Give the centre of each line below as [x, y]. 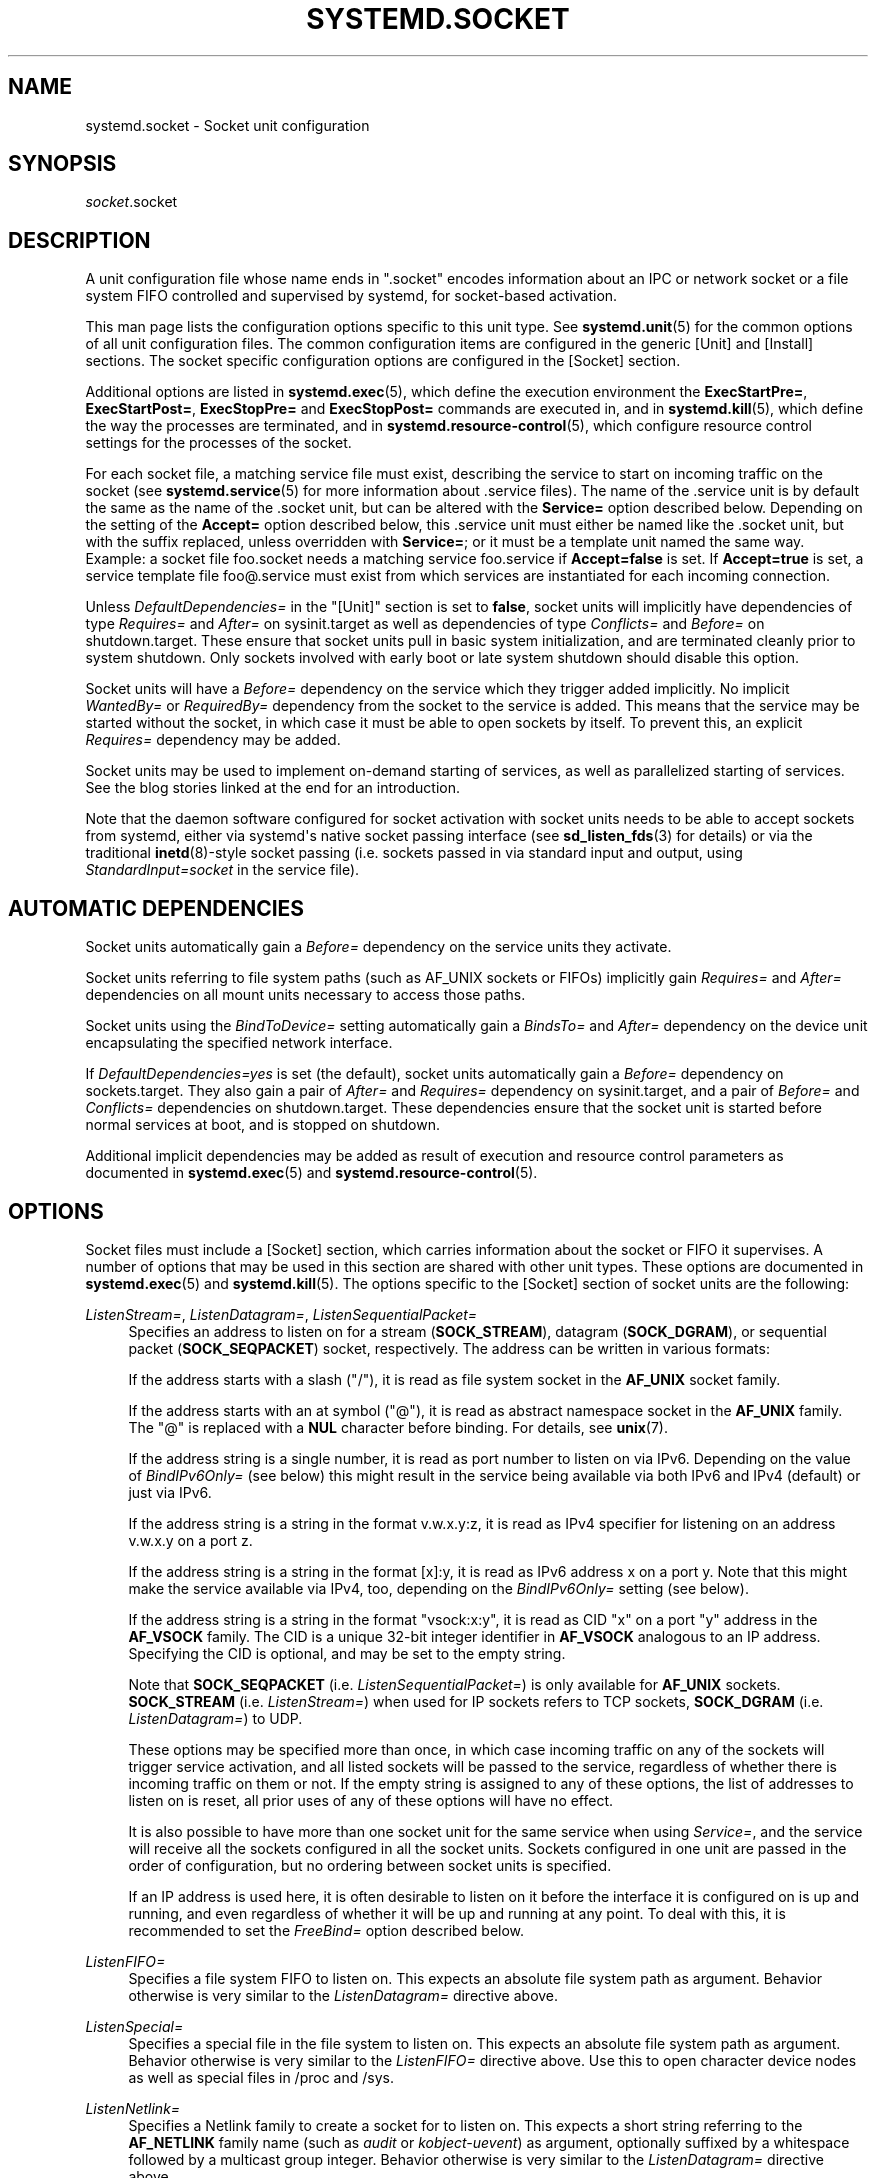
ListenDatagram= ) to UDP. [215, 1718]
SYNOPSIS [62, 164]
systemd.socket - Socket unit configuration [227, 125]
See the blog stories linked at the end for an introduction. [272, 788]
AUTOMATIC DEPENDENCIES [156, 908]
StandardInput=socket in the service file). [222, 870]
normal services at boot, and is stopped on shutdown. [262, 1125]
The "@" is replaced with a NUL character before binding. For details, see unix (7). [398, 1427]
